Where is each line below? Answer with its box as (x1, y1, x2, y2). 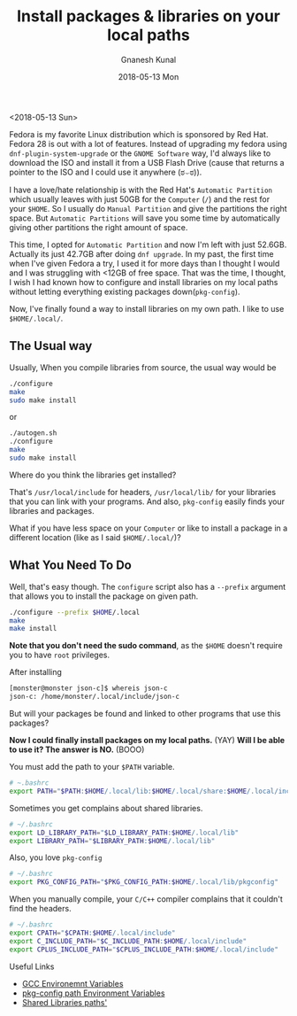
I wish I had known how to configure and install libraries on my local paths (9, 276, 278, 287)
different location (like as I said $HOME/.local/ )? (9, 531, 181, 542)
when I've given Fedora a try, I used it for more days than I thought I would (9, 258, 280, 268)
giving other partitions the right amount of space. (9, 221, 188, 232)
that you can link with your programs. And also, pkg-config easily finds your (9, 496, 286, 507)
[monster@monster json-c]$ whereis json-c (9, 684, 168, 693)
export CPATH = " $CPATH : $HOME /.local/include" (9, 928, 176, 938)
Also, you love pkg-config (9, 852, 103, 863)
